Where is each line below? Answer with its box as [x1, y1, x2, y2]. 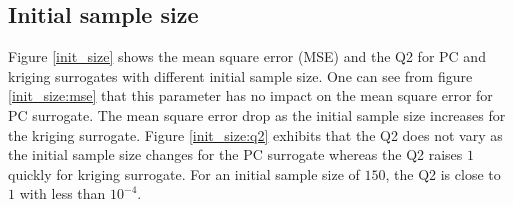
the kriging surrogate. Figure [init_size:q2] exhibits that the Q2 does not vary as [8, 124, 503, 145]
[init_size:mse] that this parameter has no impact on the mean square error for [8, 85, 493, 106]
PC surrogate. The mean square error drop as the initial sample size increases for [8, 104, 506, 125]
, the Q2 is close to [385, 163, 501, 184]
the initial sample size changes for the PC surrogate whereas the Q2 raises [8, 144, 463, 165]
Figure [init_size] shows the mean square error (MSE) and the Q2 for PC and [8, 46, 486, 67]
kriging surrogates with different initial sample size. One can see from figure [8, 65, 473, 86]
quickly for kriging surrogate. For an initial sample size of [8, 163, 360, 184]
